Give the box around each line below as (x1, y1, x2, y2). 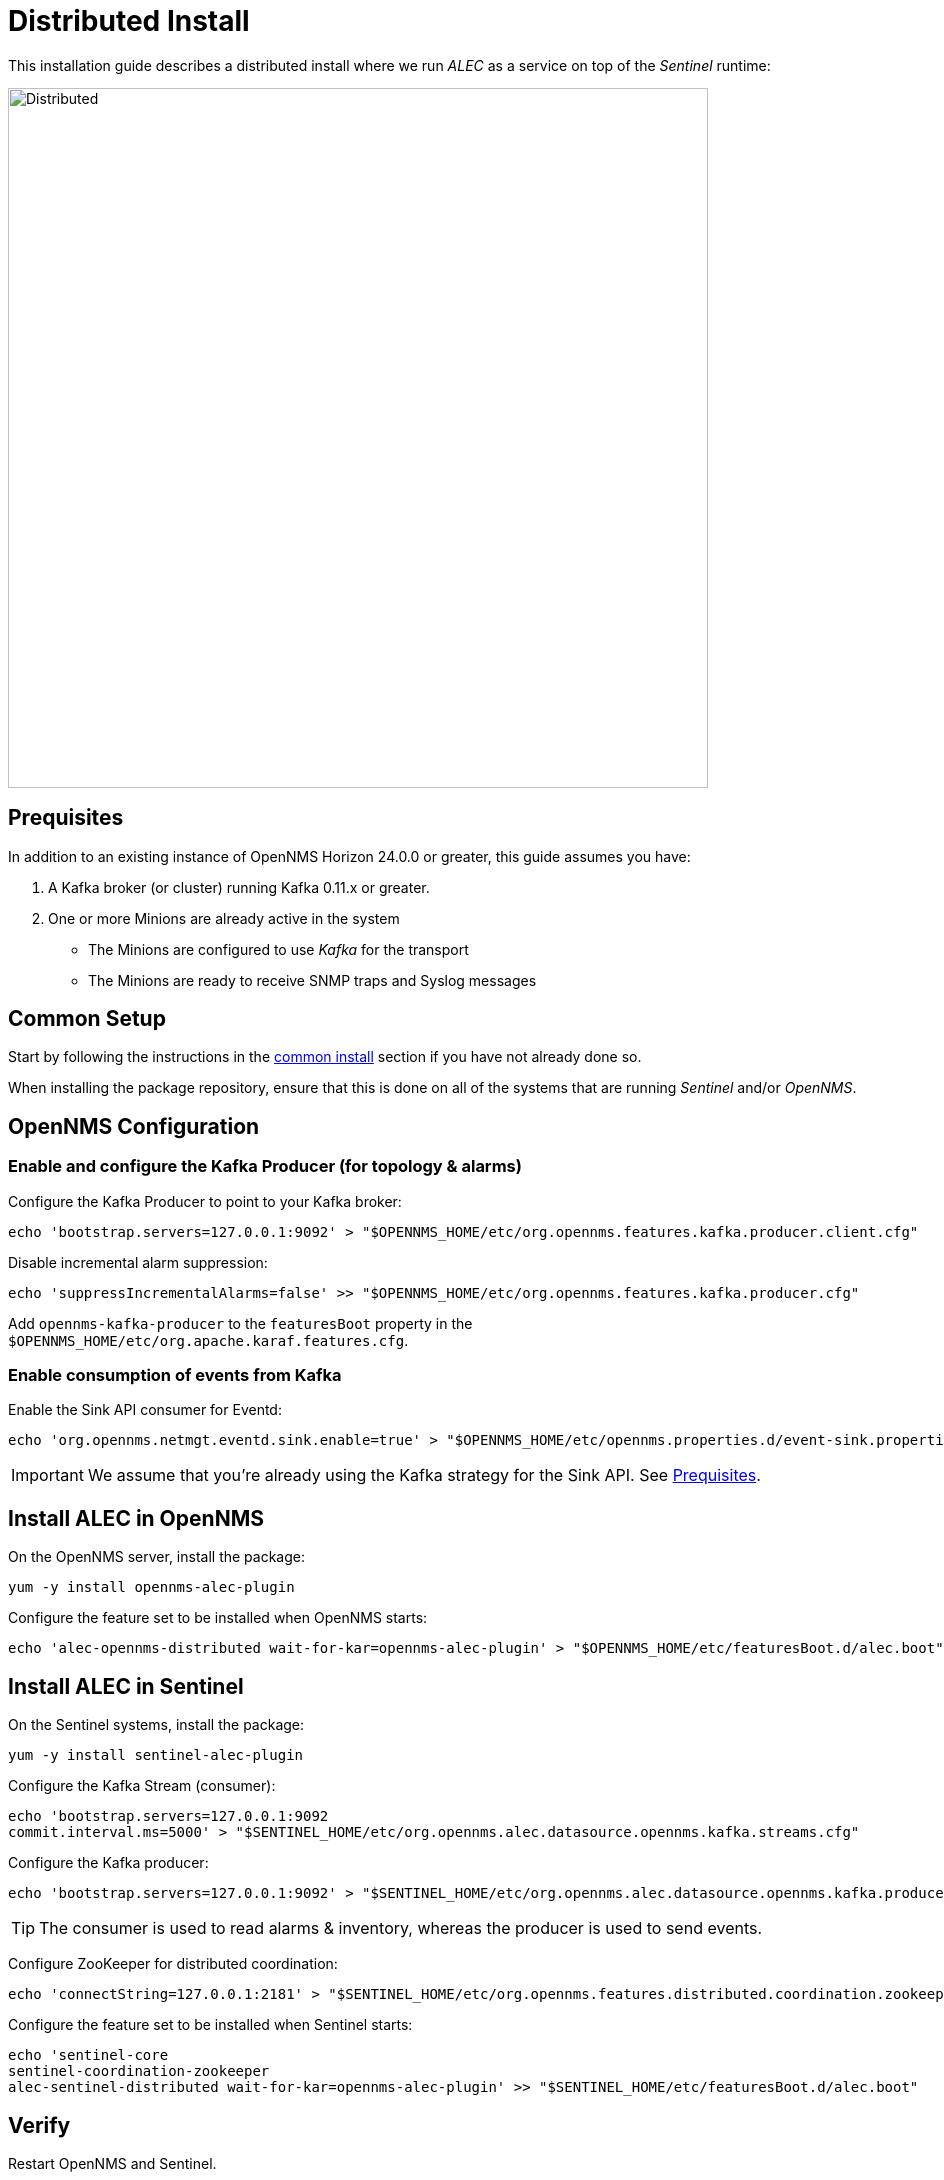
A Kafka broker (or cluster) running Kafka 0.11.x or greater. (48, 878, 430, 896)
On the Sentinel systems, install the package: (8, 1716, 305, 1734)
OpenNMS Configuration (8, 1113, 260, 1139)
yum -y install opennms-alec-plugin (8, 1579, 295, 1596)
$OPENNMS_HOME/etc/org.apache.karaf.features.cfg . (8, 1331, 409, 1349)
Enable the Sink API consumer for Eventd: (8, 1401, 282, 1419)
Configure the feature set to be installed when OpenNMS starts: (8, 1609, 428, 1627)
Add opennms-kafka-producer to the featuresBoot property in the (8, 1314, 473, 1332)
